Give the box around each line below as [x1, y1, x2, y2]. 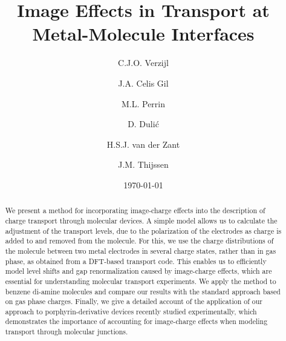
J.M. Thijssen [118, 158, 169, 171]
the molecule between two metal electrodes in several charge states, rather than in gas [5, 245, 276, 256]
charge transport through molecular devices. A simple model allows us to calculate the [5, 215, 278, 225]
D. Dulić [128, 118, 159, 130]
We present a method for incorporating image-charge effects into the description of [5, 205, 265, 216]
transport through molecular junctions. [5, 326, 128, 337]
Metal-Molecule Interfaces [32, 21, 255, 46]
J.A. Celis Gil [118, 76, 169, 89]
